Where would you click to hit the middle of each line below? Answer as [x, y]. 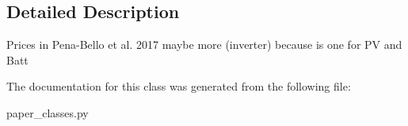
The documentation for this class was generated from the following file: [179, 86]
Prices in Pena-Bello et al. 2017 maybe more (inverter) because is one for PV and [204, 44]
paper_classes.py [48, 112]
